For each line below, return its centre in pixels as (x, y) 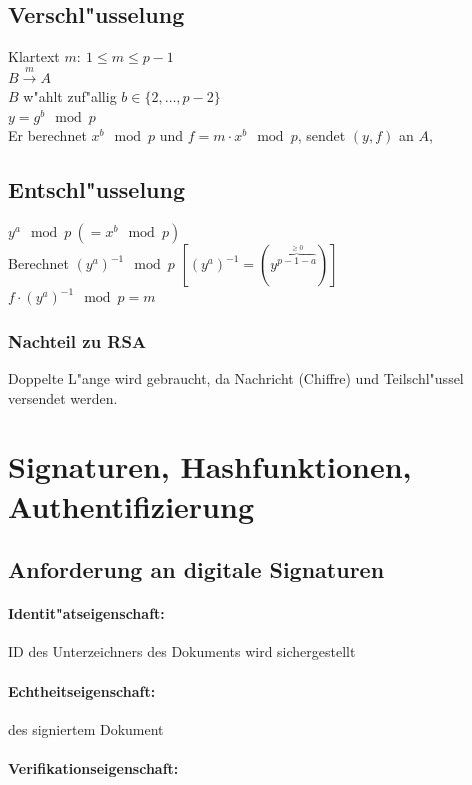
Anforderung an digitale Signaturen (196, 569)
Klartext (34, 56)
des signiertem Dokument (86, 728)
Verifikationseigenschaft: (93, 767)
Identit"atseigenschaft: (86, 613)
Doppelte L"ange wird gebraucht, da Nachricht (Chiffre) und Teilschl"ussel (236, 377)
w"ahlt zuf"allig (70, 96)
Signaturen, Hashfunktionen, (210, 466)
